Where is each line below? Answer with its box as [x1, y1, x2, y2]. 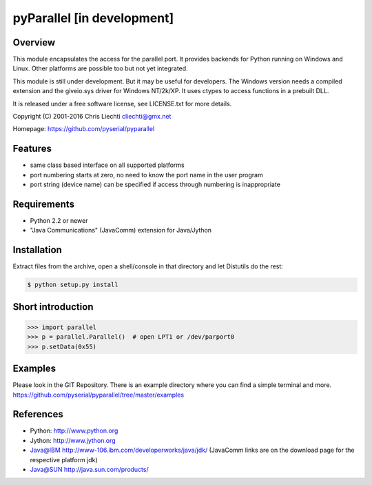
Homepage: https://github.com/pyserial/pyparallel [12, 125, 155, 133]
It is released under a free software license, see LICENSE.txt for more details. [12, 99, 232, 108]
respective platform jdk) [30, 455, 98, 464]
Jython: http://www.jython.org [30, 436, 116, 444]
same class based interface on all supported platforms [30, 161, 185, 169]
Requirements [12, 198, 75, 210]
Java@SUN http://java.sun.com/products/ [30, 466, 149, 474]
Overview [12, 37, 56, 48]
